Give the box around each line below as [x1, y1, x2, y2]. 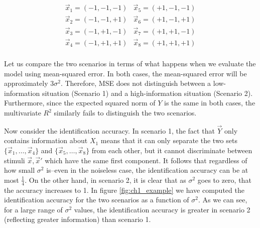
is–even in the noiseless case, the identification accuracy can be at [46, 165, 248, 175]
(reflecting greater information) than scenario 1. [4, 214, 151, 224]
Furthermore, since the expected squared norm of [4, 97, 156, 108]
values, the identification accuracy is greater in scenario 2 [74, 204, 250, 214]
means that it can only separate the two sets [100, 135, 237, 146]
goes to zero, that [197, 174, 251, 185]
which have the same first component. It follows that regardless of [45, 155, 247, 165]
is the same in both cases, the [164, 97, 255, 108]
